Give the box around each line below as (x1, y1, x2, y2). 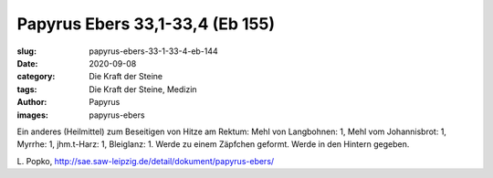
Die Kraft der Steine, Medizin (89, 83, 197, 95)
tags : (16, 83, 37, 95)
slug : (16, 46, 37, 57)
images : (16, 110, 49, 120)
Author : (16, 97, 47, 108)
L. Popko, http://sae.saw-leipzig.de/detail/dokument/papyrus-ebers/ (16, 155, 275, 166)
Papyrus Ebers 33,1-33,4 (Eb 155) (16, 14, 276, 34)
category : (16, 71, 56, 82)
